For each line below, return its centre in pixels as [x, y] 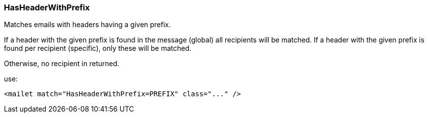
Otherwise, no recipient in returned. [62, 64]
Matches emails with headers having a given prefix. [88, 25]
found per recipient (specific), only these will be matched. [98, 48]
